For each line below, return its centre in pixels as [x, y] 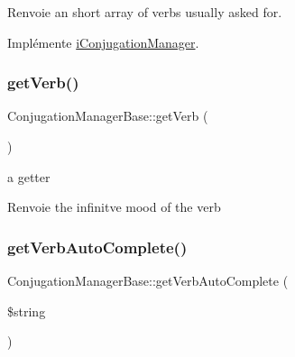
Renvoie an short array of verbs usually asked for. [145, 12]
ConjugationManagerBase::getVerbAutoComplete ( [148, 280]
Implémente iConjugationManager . [103, 42]
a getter [29, 176]
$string [27, 311]
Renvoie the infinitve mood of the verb [114, 207]
